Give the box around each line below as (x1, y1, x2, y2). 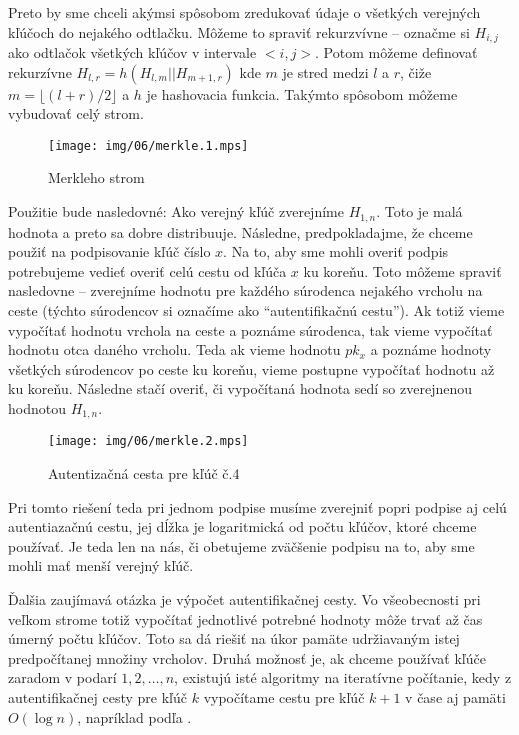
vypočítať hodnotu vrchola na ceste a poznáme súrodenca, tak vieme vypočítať (8, 319, 493, 340)
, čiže (400, 61, 432, 82)
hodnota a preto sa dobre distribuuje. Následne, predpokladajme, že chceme (8, 221, 473, 242)
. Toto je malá (376, 201, 463, 222)
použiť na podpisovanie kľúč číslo (8, 241, 211, 262)
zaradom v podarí (8, 667, 117, 688)
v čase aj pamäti (405, 686, 506, 707)
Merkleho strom (48, 167, 145, 188)
